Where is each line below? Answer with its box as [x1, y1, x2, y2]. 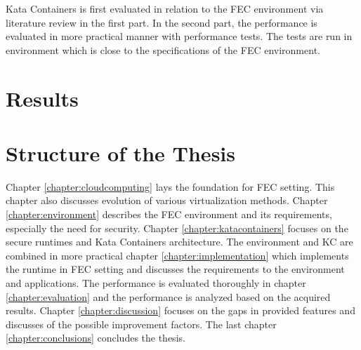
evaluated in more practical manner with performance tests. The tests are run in [6, 29, 353, 43]
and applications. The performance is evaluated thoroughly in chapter [6, 276, 306, 290]
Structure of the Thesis [6, 138, 235, 167]
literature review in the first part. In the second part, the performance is [6, 15, 317, 29]
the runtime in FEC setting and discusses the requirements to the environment [6, 262, 345, 276]
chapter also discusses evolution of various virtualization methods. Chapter [6, 193, 328, 208]
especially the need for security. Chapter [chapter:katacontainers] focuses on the [6, 220, 348, 235]
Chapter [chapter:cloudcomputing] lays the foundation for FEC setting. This [6, 179, 335, 194]
